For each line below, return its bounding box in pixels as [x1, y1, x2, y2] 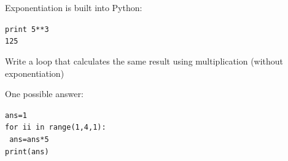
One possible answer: [5, 87, 84, 100]
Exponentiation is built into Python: [5, 1, 142, 14]
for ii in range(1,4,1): [5, 123, 106, 132]
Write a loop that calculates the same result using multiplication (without [5, 54, 284, 67]
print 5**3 [5, 25, 49, 34]
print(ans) [5, 147, 49, 156]
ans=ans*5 [9, 135, 49, 144]
